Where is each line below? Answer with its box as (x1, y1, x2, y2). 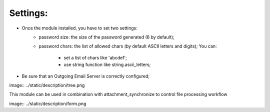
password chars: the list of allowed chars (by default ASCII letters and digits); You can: (38, 43, 217, 49)
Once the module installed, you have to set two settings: (21, 25, 137, 31)
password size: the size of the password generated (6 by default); (38, 34, 174, 40)
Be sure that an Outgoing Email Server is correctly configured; (21, 73, 150, 79)
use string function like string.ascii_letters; (63, 61, 151, 67)
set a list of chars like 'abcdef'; (63, 54, 127, 60)
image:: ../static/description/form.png (9, 100, 86, 106)
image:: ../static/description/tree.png (9, 82, 85, 88)
